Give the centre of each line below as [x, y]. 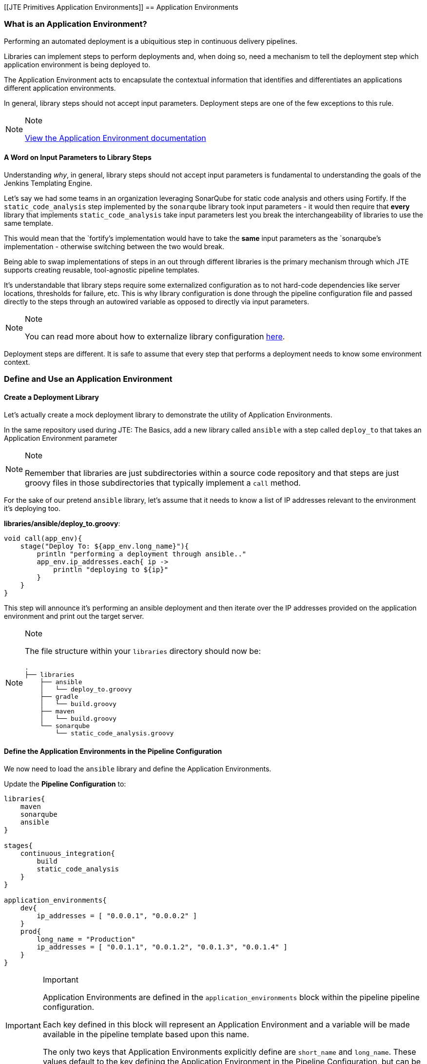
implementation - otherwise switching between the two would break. [114, 246]
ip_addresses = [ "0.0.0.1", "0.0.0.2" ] [117, 916]
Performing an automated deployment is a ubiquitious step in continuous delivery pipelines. [151, 41]
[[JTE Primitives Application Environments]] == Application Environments [121, 7]
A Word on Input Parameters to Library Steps [78, 158]
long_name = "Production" [86, 939]
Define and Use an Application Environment [88, 379]
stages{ [19, 845]
